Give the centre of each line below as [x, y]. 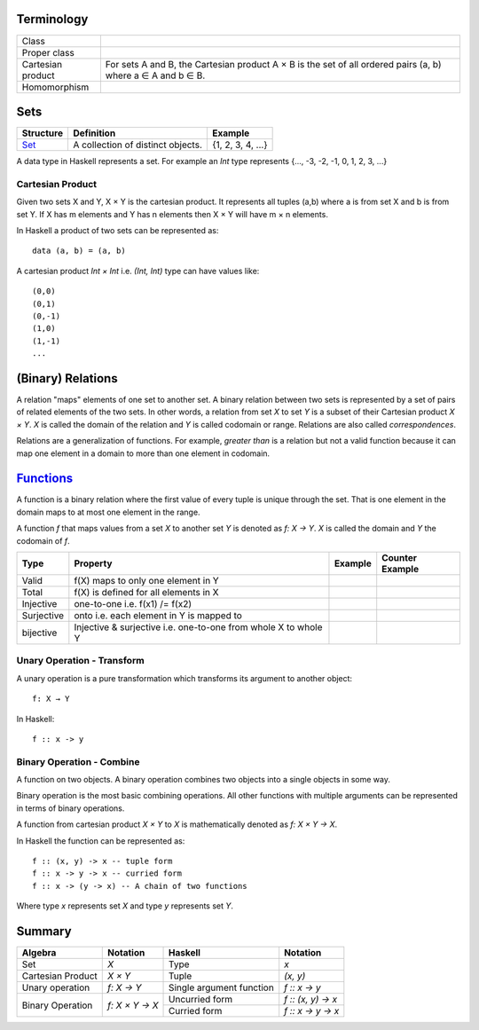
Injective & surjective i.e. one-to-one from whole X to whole [198, 627]
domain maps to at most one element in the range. [108, 512]
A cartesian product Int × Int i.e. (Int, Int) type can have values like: [138, 271]
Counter [399, 558]
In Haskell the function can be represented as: [101, 841]
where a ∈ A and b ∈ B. [155, 75]
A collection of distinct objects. [137, 145]
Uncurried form [201, 1000]
